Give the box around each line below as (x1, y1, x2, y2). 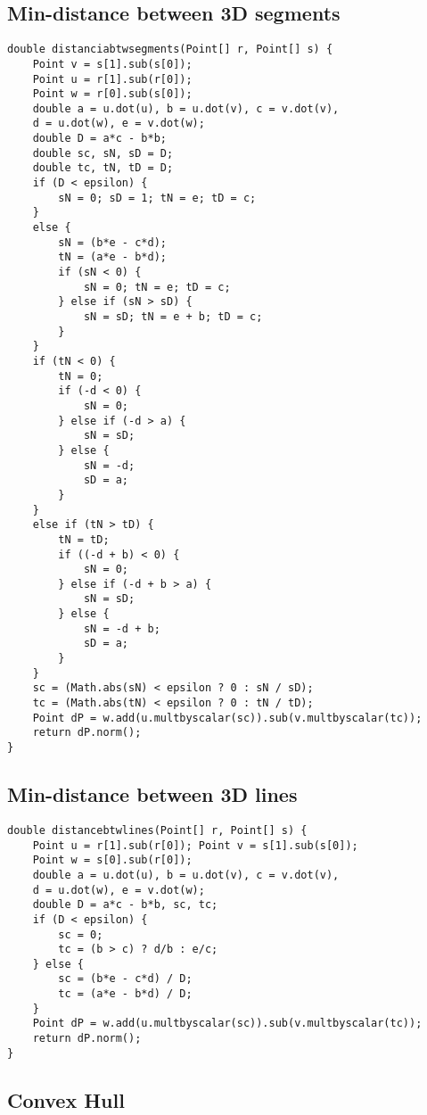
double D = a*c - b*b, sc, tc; (32, 898, 218, 912)
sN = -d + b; (83, 622, 160, 635)
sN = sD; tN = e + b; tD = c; (83, 310, 263, 324)
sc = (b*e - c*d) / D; (58, 972, 193, 986)
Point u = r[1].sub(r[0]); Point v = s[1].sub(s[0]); (32, 838, 358, 852)
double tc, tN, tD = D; (32, 161, 174, 175)
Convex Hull (7, 1086, 125, 1113)
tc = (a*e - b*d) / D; (58, 987, 193, 1001)
